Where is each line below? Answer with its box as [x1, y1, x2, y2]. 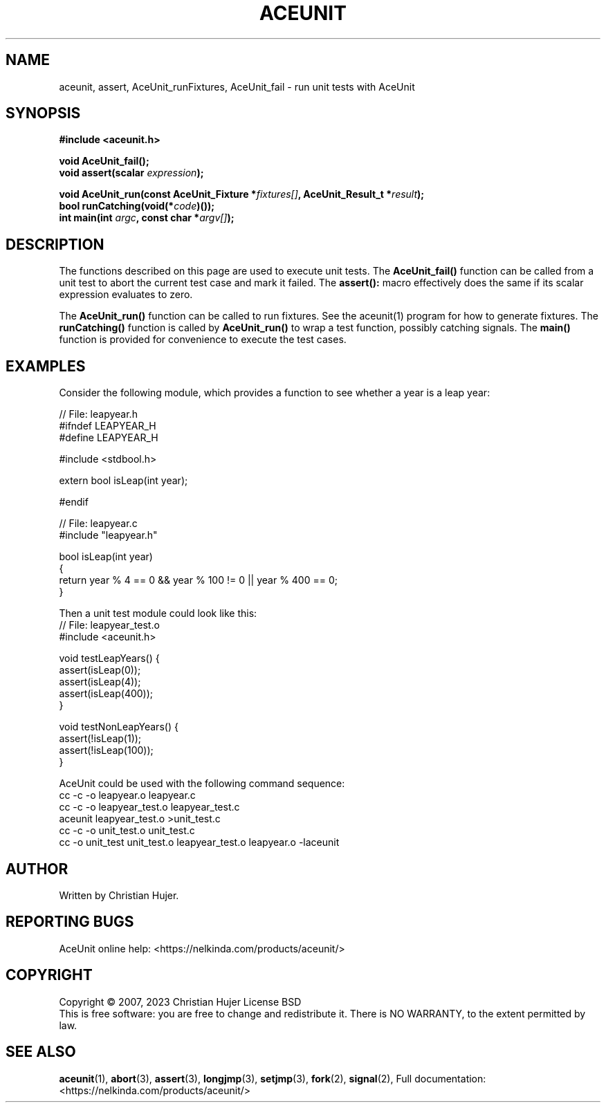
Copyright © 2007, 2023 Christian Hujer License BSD [59, 995, 302, 1008]
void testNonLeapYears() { [59, 721, 178, 733]
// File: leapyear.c [59, 517, 138, 530]
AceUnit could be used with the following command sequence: [59, 777, 345, 790]
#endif [59, 496, 89, 508]
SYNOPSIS [6, 104, 81, 122]
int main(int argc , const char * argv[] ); [59, 212, 235, 224]
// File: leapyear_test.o [59, 619, 160, 631]
